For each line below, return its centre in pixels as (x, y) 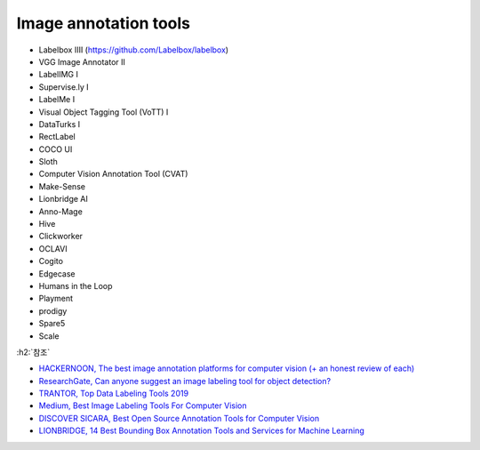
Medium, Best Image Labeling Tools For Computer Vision (143, 406)
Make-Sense (62, 186)
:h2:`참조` (33, 352)
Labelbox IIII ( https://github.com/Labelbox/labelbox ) (134, 50)
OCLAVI (53, 248)
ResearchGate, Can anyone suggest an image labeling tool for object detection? (185, 381)
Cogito (51, 261)
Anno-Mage (61, 211)
